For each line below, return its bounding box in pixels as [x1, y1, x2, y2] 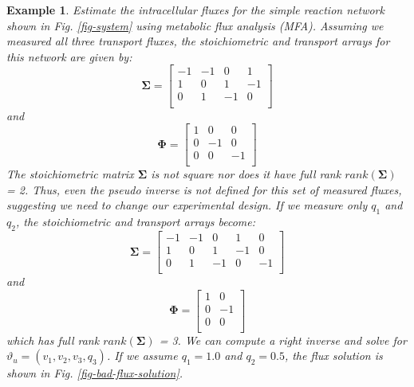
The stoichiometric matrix [6, 166, 134, 182]
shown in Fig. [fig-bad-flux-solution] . [6, 365, 183, 381]
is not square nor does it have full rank [151, 166, 341, 182]
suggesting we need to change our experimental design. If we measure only [6, 197, 368, 213]
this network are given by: [6, 48, 132, 64]
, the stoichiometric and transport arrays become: [15, 213, 255, 230]
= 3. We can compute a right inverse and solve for [159, 331, 407, 348]
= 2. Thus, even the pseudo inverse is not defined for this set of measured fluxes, [6, 181, 402, 197]
